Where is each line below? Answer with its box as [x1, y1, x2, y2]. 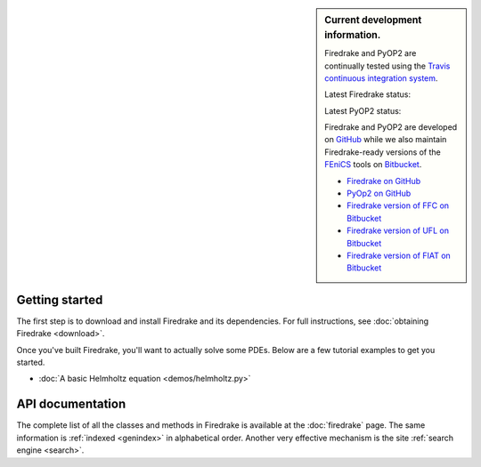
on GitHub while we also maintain [324, 134, 447, 145]
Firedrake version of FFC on [346, 200, 450, 211]
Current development [324, 14, 422, 26]
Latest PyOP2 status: [324, 105, 402, 116]
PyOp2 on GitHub [346, 188, 412, 199]
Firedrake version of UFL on [346, 225, 450, 236]
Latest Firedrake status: [324, 89, 412, 100]
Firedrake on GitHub [346, 175, 421, 186]
